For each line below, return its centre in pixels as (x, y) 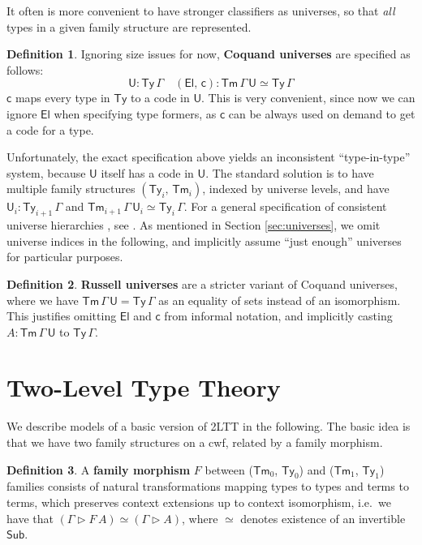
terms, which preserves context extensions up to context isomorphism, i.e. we (199, 502)
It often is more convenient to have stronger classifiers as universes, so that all (201, 11)
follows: (25, 69)
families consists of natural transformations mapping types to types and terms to (208, 486)
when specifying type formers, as (135, 113)
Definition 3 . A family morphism (99, 469)
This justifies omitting (62, 316)
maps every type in (62, 98)
